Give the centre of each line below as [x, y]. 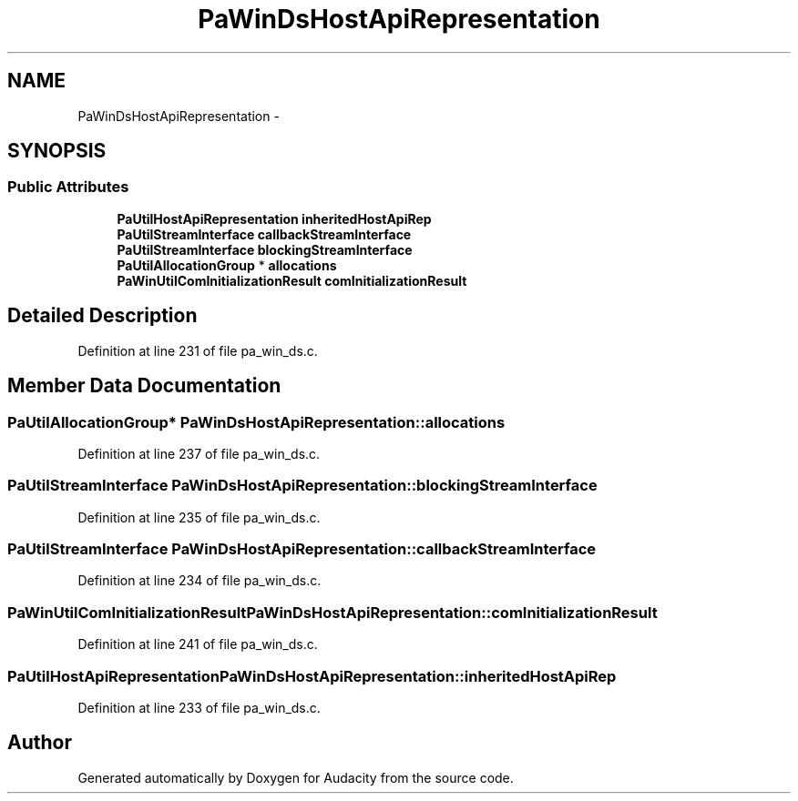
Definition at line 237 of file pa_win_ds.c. [199, 453]
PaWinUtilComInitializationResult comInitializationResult [292, 280]
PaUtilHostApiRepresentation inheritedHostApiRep [274, 218]
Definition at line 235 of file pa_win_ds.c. [199, 517]
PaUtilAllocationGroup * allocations [227, 265]
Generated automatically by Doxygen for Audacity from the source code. [296, 777]
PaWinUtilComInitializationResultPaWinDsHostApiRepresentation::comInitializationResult [332, 612]
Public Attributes [68, 187]
